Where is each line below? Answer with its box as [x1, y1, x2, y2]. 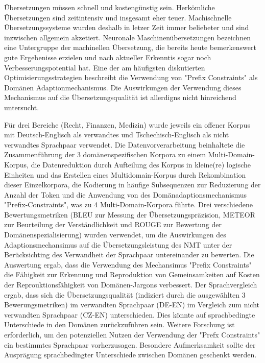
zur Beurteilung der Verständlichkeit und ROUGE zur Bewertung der [4, 219, 222, 230]
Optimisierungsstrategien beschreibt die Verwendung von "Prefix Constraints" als [4, 72, 258, 83]
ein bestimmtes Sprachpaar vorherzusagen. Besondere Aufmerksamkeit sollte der [4, 339, 256, 350]
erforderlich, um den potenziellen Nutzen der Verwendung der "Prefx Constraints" [4, 329, 260, 340]
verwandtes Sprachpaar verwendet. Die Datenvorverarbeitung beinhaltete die [4, 139, 245, 150]
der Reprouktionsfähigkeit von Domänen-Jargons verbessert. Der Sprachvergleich [4, 279, 257, 290]
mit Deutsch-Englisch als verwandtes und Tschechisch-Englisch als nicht [4, 129, 229, 140]
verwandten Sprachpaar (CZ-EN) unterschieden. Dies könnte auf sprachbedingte [4, 309, 255, 320]
